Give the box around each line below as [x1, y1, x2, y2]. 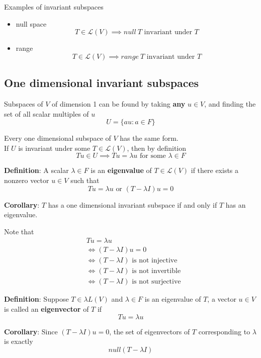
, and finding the [204, 98, 256, 109]
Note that [4, 226, 34, 236]
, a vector [207, 294, 236, 304]
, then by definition [127, 142, 187, 153]
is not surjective [132, 278, 181, 286]
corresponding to [198, 326, 250, 336]
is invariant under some [18, 142, 91, 153]
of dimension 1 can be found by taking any [52, 98, 186, 109]
